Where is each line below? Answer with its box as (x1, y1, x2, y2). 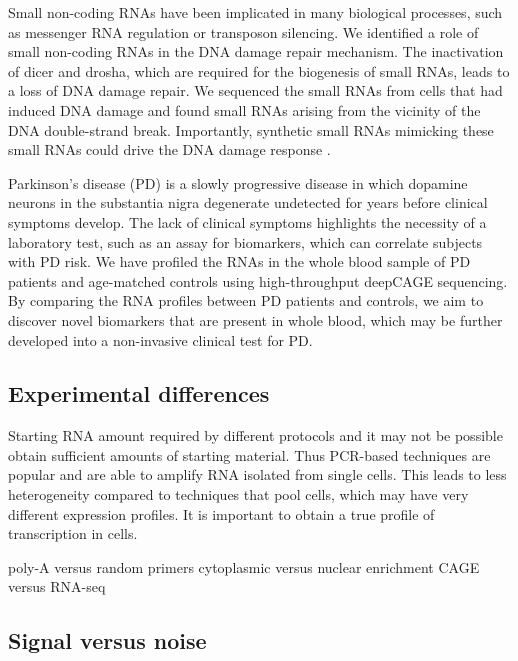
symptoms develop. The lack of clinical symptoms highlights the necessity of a (8, 211, 487, 232)
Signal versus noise (8, 625, 207, 656)
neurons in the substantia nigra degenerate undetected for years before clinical (8, 192, 488, 213)
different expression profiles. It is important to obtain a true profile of (8, 503, 435, 524)
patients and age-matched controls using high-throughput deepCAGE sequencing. (8, 270, 508, 291)
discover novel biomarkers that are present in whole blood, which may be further (8, 309, 503, 330)
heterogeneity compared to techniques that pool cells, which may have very (8, 484, 469, 505)
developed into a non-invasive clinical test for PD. (8, 329, 313, 350)
